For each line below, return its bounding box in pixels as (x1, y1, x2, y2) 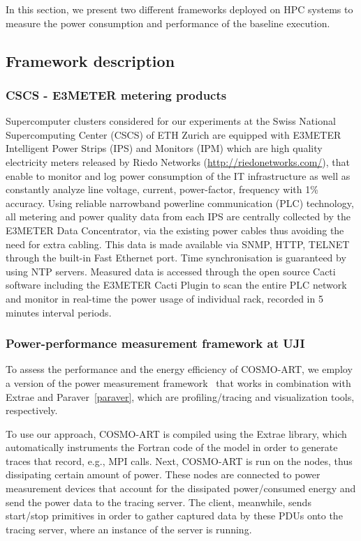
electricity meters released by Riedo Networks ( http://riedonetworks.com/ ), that (6, 154, 351, 169)
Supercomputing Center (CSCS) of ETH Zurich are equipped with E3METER (6, 127, 341, 142)
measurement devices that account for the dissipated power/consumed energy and (6, 481, 356, 496)
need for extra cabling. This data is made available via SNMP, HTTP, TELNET (6, 236, 350, 251)
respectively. (6, 403, 58, 418)
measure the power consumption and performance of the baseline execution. (6, 15, 330, 30)
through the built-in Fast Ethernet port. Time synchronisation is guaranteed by (6, 250, 346, 265)
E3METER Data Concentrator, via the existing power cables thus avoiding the (6, 222, 344, 237)
